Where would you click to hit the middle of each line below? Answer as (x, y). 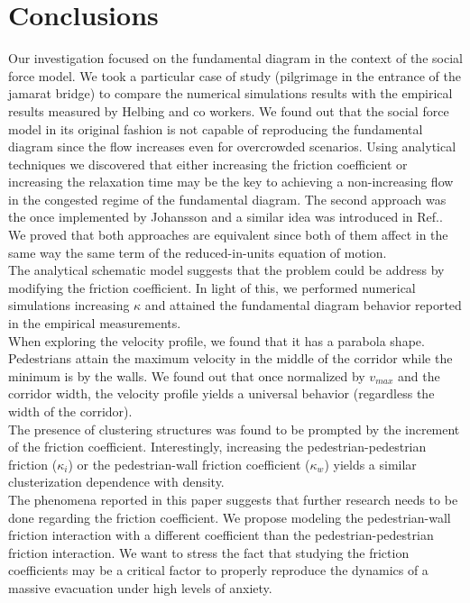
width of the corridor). (70, 411)
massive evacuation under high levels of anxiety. (140, 587)
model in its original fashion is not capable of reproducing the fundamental (216, 128)
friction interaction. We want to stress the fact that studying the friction (209, 552)
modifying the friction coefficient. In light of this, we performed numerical (212, 287)
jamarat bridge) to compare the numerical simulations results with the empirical (230, 93)
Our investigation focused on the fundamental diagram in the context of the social (235, 58)
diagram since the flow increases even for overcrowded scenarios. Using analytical (232, 146)
